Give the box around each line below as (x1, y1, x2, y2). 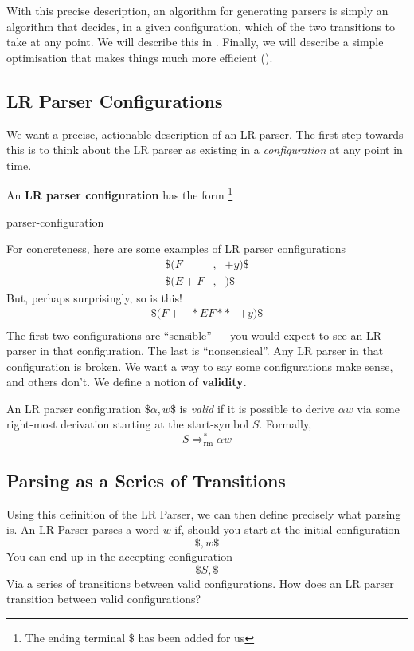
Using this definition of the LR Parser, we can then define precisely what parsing (6, 505, 401, 522)
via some (357, 400, 400, 416)
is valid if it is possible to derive (179, 400, 335, 416)
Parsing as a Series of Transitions (6, 468, 286, 492)
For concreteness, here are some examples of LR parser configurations (6, 240, 346, 257)
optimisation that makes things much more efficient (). (6, 49, 273, 65)
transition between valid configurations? (6, 590, 201, 607)
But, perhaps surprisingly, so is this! (6, 289, 182, 306)
